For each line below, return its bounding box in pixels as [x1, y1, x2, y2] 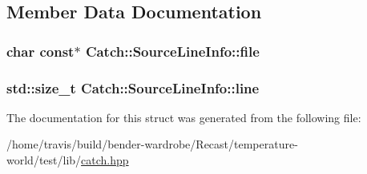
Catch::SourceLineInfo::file [85, 41, 260, 61]
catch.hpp [81, 152, 129, 168]
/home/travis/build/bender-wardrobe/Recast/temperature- [6, 136, 298, 152]
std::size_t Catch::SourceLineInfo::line [6, 77, 260, 97]
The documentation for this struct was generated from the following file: [6, 109, 361, 125]
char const [6, 41, 75, 61]
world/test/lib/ [6, 152, 82, 168]
